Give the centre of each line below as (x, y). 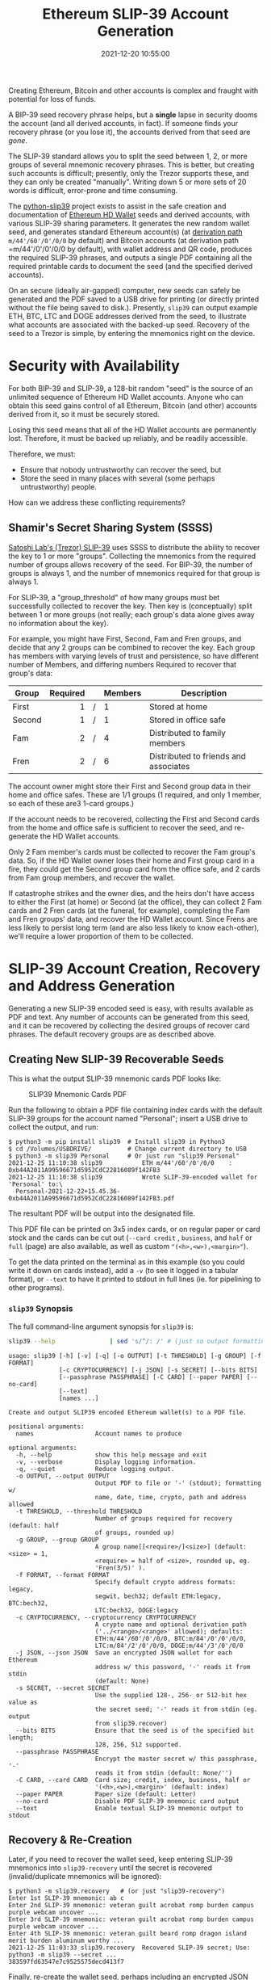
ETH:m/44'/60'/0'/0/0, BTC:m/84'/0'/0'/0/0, (171, 1638)
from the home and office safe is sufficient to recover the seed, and (121, 827)
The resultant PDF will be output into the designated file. (102, 1213)
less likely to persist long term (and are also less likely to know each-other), (134, 927)
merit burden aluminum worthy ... (67, 1941)
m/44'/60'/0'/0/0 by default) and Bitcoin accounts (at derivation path (124, 240)
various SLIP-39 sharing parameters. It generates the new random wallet (129, 223)
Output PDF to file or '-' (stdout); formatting (178, 1483)
